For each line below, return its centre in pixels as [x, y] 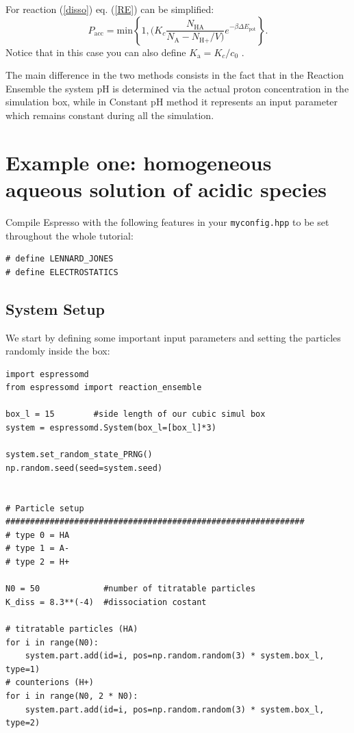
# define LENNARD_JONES [60, 259]
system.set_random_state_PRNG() [79, 455]
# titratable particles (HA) [72, 629]
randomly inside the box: [58, 351]
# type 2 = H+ [38, 562]
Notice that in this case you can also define [96, 52]
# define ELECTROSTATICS [62, 272]
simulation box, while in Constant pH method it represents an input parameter [172, 102]
